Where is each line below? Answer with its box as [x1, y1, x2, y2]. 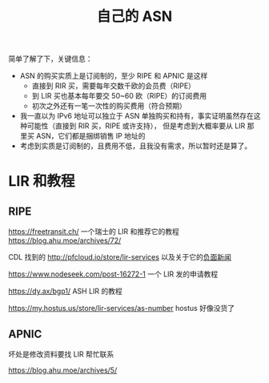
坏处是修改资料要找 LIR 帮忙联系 [8, 349, 114, 359]
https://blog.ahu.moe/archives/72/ [8, 236, 122, 245]
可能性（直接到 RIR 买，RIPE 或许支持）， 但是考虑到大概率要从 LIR [26, 121, 246, 131]
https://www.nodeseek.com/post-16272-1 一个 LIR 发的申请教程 [8, 269, 219, 279]
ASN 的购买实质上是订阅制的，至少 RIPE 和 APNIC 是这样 [19, 71, 208, 81]
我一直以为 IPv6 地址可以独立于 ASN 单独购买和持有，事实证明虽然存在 [19, 111, 254, 121]
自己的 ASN [96, 7, 173, 26]
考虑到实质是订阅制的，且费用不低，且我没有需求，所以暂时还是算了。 [19, 141, 252, 151]
